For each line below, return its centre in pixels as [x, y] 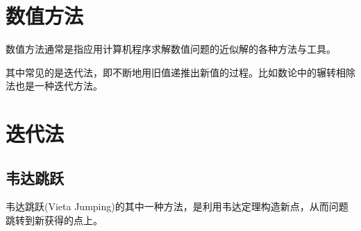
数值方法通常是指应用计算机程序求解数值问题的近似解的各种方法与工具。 [171, 49]
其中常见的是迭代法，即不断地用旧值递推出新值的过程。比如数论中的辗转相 [176, 72]
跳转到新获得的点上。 [54, 220]
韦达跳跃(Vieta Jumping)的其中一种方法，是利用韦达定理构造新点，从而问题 [177, 206]
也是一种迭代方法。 [59, 86]
